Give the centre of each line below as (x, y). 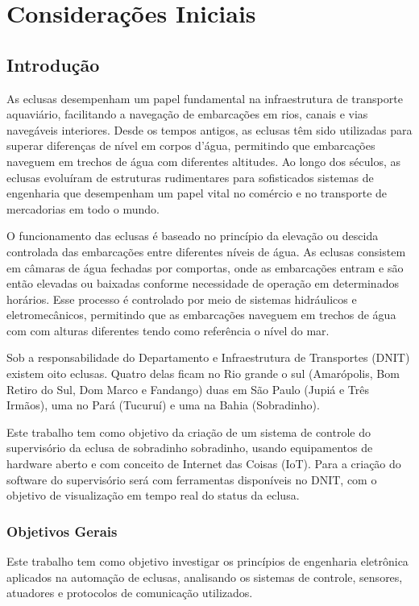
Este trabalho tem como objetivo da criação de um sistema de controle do (189, 432)
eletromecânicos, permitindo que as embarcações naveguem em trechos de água (201, 315)
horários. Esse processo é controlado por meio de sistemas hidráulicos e (182, 299)
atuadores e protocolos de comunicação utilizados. (130, 593)
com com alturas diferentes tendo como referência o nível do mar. (168, 330)
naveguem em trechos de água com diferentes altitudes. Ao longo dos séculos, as (203, 161)
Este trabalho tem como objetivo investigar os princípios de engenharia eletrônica (207, 561)
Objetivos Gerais (62, 531)
